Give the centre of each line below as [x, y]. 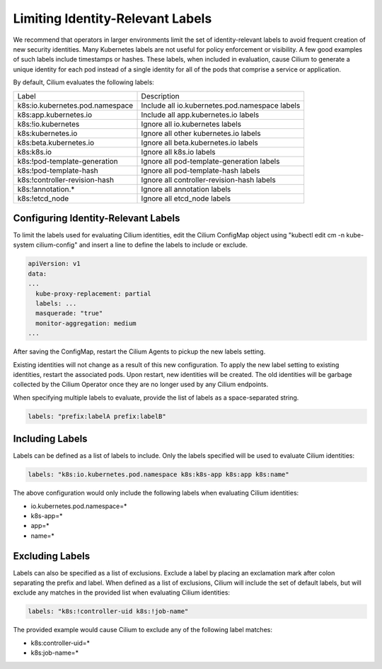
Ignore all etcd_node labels [186, 198]
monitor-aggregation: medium [86, 323]
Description [160, 96]
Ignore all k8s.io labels [178, 152]
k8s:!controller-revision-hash [66, 179]
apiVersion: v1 [54, 264]
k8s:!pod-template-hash [58, 170]
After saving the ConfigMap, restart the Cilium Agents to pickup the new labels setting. [139, 352]
